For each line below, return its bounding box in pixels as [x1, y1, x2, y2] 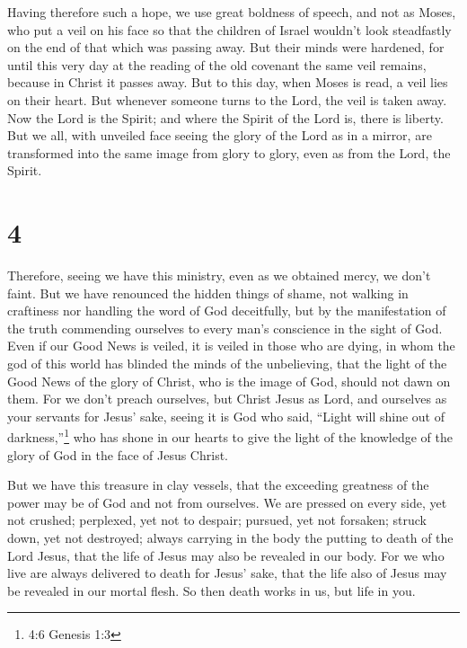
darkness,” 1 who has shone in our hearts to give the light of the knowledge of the [7, 425, 453, 447]
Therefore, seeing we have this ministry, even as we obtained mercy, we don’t [7, 266, 431, 285]
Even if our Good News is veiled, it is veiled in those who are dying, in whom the [7, 336, 455, 355]
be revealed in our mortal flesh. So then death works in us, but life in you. [7, 581, 416, 599]
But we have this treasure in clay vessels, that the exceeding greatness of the [7, 475, 429, 494]
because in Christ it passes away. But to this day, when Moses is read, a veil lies [7, 73, 448, 92]
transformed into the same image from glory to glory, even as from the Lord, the [7, 143, 451, 162]
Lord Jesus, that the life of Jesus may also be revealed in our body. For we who [7, 546, 445, 564]
